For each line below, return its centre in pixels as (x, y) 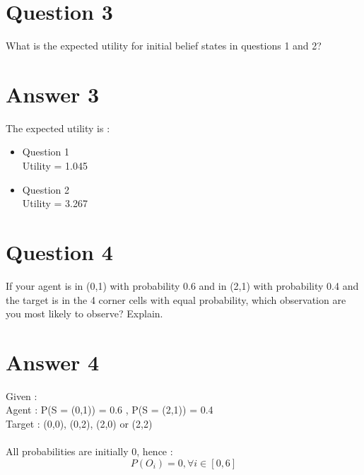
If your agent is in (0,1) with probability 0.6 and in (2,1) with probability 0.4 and (182, 285)
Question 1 (46, 152)
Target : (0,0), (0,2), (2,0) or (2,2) (79, 424)
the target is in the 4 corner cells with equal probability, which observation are (176, 299)
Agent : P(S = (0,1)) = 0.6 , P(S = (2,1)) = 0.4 (110, 410)
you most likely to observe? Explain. (84, 313)
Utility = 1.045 (55, 166)
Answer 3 (53, 94)
